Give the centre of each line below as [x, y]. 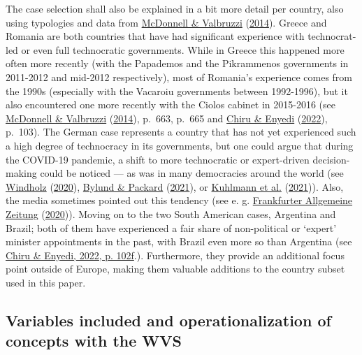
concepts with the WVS [94, 341]
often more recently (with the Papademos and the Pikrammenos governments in [177, 63]
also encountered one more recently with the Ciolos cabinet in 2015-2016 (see [171, 104]
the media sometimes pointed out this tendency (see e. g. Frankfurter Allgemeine [179, 200]
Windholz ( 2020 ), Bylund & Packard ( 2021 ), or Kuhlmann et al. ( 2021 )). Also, [175, 186]
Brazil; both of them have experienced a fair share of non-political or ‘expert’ [171, 227]
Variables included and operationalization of [168, 320]
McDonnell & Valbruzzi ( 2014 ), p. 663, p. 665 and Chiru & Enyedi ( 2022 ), [167, 118]
